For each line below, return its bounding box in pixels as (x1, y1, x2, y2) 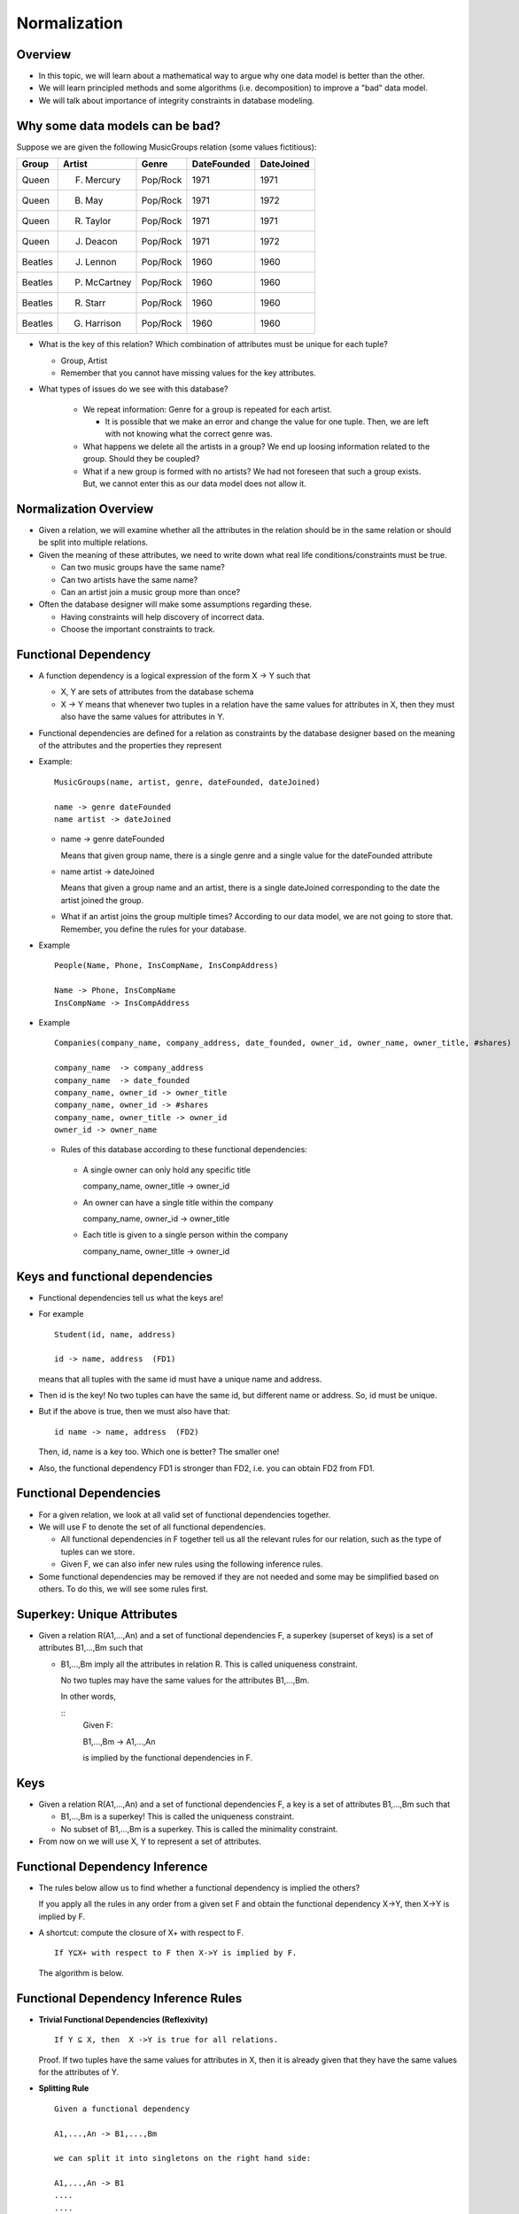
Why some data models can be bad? (16, 118, 221, 133)
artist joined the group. (60, 894, 144, 905)
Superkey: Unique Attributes (16, 1606, 178, 1622)
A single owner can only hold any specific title (82, 1165, 252, 1175)
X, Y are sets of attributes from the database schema (60, 686, 254, 697)
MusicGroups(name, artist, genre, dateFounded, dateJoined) (54, 777, 321, 787)
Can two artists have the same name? (60, 574, 198, 584)
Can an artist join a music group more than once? (60, 586, 241, 597)
